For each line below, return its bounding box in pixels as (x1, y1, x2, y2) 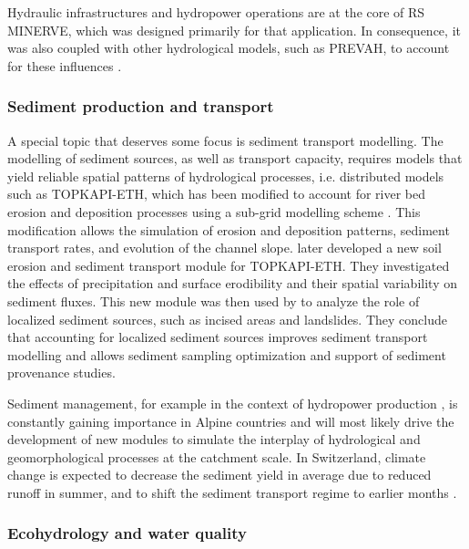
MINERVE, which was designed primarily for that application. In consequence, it (7, 20, 461, 39)
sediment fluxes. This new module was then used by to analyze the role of (7, 291, 420, 310)
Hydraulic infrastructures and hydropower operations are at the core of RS (7, 3, 425, 21)
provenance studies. (7, 363, 116, 382)
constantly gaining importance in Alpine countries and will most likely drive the (7, 411, 454, 430)
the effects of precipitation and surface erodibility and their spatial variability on (7, 274, 457, 293)
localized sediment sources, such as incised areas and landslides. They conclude (7, 309, 447, 328)
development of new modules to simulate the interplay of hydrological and (7, 430, 421, 449)
